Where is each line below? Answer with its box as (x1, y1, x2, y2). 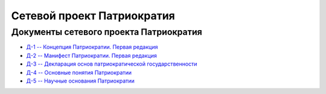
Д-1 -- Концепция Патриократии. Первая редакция (26, 43, 158, 51)
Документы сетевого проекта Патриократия (11, 27, 202, 37)
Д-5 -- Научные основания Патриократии (26, 77, 135, 84)
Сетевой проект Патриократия (11, 9, 175, 22)
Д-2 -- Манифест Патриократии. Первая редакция (26, 52, 157, 59)
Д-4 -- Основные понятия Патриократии (26, 69, 132, 76)
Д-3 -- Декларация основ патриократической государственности (26, 60, 197, 67)
